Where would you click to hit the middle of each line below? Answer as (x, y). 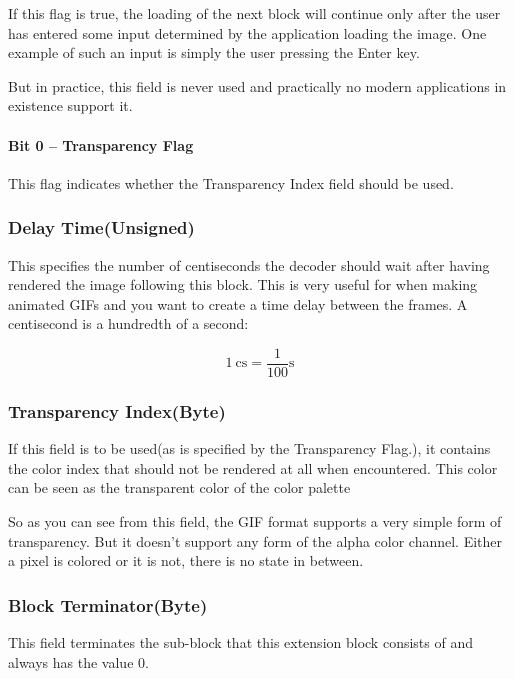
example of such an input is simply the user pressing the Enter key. (214, 52)
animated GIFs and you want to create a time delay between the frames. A (238, 303)
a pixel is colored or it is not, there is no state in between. (186, 560)
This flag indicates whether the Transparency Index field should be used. (231, 182)
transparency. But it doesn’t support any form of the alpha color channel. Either (255, 540)
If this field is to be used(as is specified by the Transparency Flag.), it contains (249, 448)
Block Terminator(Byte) (108, 604)
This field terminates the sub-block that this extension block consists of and (240, 642)
